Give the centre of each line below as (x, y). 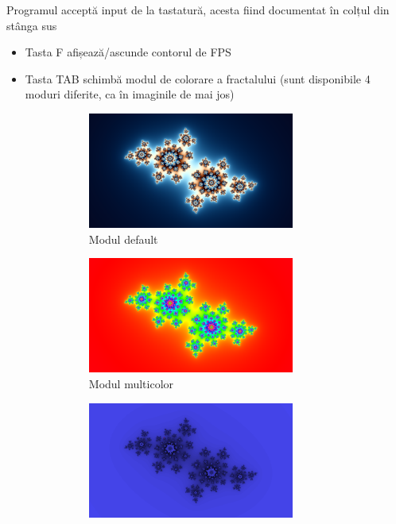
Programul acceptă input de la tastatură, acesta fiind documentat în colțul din (198, 10)
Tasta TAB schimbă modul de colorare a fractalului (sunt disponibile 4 (198, 78)
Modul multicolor (131, 383)
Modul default (123, 239)
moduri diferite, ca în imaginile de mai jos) (130, 94)
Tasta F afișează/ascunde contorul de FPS (128, 52)
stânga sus (32, 25)
